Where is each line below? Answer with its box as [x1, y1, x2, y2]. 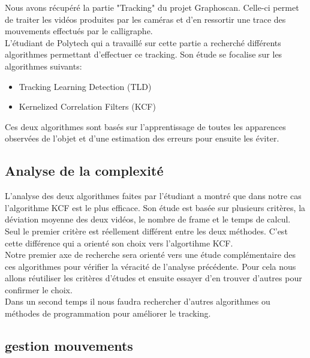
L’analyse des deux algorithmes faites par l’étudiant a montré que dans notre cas [5, 189, 302, 202]
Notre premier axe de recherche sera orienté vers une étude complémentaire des [5, 248, 296, 261]
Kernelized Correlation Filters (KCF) [19, 100, 156, 113]
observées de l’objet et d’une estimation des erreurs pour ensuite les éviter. [5, 132, 279, 145]
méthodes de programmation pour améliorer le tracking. [5, 307, 211, 320]
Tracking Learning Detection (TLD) [19, 80, 152, 92]
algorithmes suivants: [5, 59, 82, 72]
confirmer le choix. [5, 283, 73, 296]
